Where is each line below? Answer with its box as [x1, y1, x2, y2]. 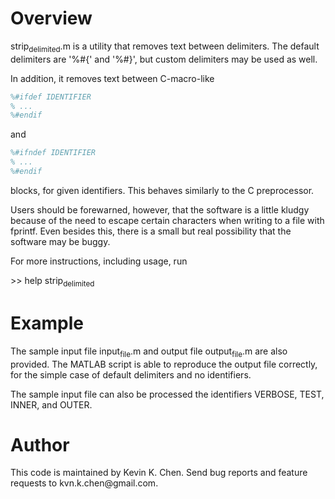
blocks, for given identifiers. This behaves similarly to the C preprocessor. [10, 184, 315, 196]
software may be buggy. [10, 235, 111, 247]
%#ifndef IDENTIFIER [10, 148, 97, 158]
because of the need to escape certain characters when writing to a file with [10, 214, 325, 226]
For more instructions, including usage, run [10, 255, 188, 267]
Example [10, 312, 84, 334]
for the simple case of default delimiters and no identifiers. [10, 368, 252, 381]
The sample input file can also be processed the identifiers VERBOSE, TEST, [10, 388, 325, 400]
